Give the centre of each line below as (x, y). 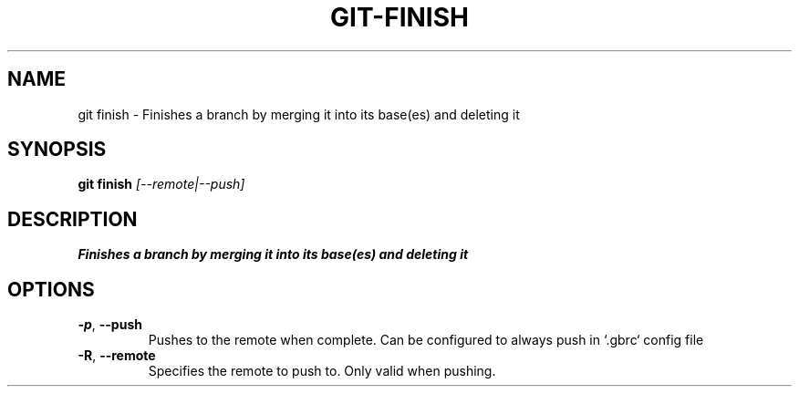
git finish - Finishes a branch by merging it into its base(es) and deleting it (299, 114)
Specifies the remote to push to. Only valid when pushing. (322, 371)
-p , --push (110, 325)
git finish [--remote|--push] (161, 184)
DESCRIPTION (73, 219)
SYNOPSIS (57, 150)
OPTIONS (51, 289)
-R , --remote (117, 356)
